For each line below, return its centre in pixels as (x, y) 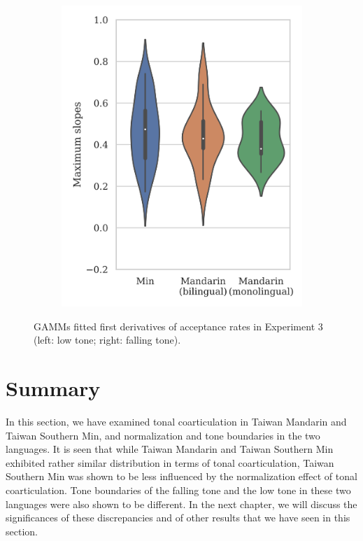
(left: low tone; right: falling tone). (107, 340)
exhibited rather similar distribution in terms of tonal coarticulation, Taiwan (170, 462)
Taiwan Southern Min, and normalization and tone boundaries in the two (163, 435)
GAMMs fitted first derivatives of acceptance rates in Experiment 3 (178, 326)
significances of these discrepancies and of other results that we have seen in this (178, 518)
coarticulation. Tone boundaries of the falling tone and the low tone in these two (178, 490)
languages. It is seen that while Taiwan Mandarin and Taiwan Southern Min (170, 449)
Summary (53, 388)
